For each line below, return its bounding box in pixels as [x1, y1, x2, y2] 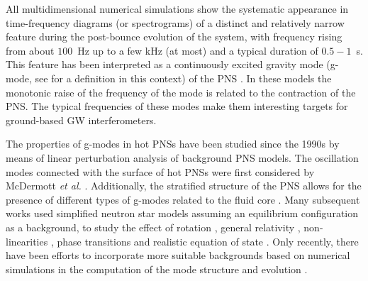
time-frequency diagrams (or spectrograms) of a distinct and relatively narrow [6, 15, 345, 30]
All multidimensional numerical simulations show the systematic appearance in [6, 1, 349, 16]
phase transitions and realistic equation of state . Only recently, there [57, 233, 359, 248]
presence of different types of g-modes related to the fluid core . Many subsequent [6, 192, 360, 206]
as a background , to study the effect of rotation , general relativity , [6, 219, 301, 234]
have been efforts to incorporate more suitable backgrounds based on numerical [6, 248, 350, 263]
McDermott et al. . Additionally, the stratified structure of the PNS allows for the [6, 178, 362, 193]
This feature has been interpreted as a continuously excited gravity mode [6, 57, 323, 72]
